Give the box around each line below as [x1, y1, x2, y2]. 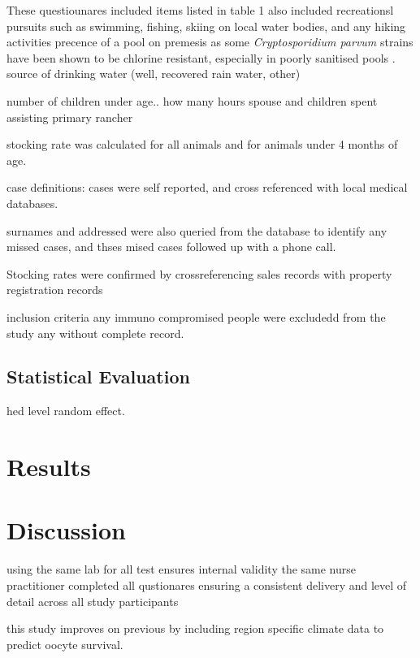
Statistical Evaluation [6, 364, 190, 389]
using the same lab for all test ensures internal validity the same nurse [6, 561, 356, 578]
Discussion [6, 513, 126, 547]
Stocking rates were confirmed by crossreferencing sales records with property [6, 265, 392, 282]
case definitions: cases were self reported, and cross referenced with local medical [6, 179, 408, 196]
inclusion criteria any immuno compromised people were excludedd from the [6, 308, 386, 325]
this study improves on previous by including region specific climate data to [6, 620, 384, 637]
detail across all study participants [6, 592, 179, 609]
